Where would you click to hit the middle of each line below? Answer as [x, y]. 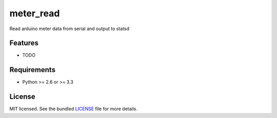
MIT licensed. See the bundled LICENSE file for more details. [74, 109]
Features [24, 43]
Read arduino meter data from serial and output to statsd [70, 29]
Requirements [33, 70]
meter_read [35, 13]
